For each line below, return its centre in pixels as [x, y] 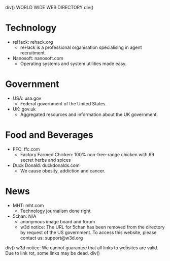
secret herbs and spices [45, 160]
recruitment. [33, 52]
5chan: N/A [24, 216]
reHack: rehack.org [33, 42]
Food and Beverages [49, 135]
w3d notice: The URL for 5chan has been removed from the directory [92, 227]
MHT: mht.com [28, 205]
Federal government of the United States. [63, 103]
